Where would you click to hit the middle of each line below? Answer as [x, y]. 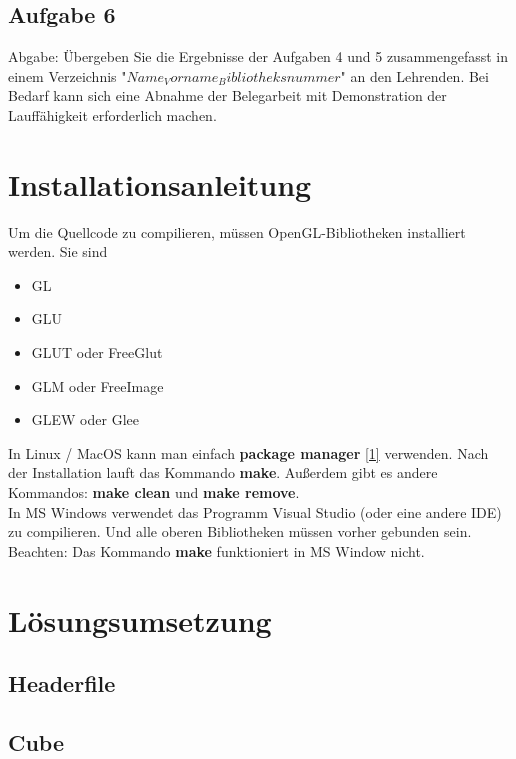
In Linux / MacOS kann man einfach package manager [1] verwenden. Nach [248, 452]
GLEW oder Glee [85, 419]
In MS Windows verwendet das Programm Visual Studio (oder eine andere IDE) [255, 511]
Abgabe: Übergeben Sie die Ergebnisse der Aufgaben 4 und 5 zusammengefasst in [258, 56]
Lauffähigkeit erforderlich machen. [112, 114]
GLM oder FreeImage [97, 385]
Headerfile [62, 683]
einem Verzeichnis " [67, 75]
